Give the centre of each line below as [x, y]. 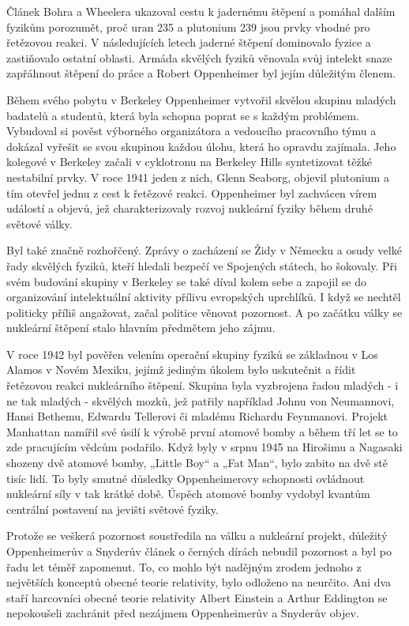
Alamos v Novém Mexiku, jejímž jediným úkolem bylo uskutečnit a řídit [181, 370]
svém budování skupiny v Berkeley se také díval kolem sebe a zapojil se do [186, 281]
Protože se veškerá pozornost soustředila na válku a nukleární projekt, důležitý [197, 535]
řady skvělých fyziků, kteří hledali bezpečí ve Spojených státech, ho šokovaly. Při [202, 265]
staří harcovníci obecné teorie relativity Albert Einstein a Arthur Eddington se [197, 597]
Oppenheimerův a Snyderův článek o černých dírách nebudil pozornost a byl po [199, 551]
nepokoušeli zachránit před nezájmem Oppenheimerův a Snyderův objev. [183, 613]
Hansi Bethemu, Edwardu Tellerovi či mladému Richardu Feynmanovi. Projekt [197, 416]
